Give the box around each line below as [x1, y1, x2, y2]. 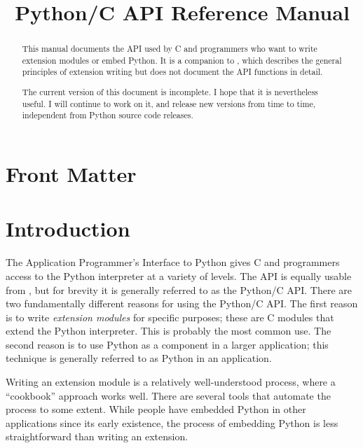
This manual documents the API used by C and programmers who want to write [22, 43, 317, 55]
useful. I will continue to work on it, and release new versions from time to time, [22, 97, 315, 109]
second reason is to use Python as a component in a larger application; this [6, 337, 329, 351]
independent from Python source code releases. [22, 109, 193, 121]
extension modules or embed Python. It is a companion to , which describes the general [22, 54, 342, 66]
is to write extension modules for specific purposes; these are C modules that [6, 309, 334, 324]
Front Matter [6, 160, 137, 188]
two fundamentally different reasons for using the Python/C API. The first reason [6, 296, 358, 311]
